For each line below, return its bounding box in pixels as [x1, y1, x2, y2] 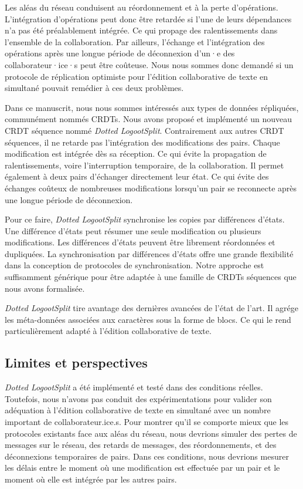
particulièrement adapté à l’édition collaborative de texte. [5, 325, 212, 337]
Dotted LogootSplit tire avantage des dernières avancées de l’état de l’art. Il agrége [5, 302, 298, 314]
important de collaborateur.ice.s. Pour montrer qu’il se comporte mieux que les [5, 416, 289, 428]
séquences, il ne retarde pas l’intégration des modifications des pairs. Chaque [5, 136, 280, 148]
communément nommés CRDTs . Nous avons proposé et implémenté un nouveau [5, 113, 292, 125]
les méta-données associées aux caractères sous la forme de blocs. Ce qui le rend [5, 313, 291, 325]
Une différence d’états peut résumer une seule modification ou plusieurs [5, 224, 261, 237]
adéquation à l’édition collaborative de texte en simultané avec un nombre [5, 404, 271, 416]
